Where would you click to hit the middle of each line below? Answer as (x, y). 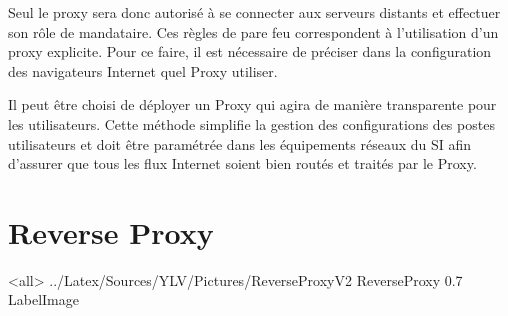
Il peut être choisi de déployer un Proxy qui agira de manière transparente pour (252, 104)
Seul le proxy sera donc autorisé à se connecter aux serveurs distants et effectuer (254, 12)
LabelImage (43, 299)
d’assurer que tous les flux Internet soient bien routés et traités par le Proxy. (242, 163)
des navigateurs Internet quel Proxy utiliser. (143, 70)
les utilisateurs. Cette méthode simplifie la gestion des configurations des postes (251, 123)
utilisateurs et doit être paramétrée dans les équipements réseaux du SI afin (240, 143)
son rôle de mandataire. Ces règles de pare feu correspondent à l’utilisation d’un (253, 31)
